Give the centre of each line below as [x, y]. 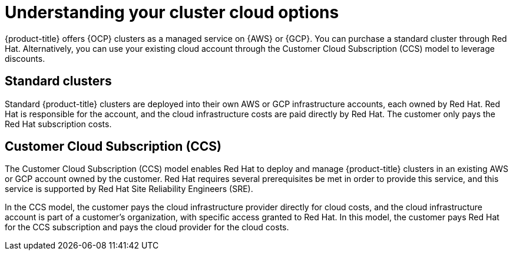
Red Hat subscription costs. [58, 124]
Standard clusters [58, 81]
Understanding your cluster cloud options [172, 12]
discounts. [25, 58]
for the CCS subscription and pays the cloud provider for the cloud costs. [147, 227]
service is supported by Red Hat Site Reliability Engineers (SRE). [129, 189]
